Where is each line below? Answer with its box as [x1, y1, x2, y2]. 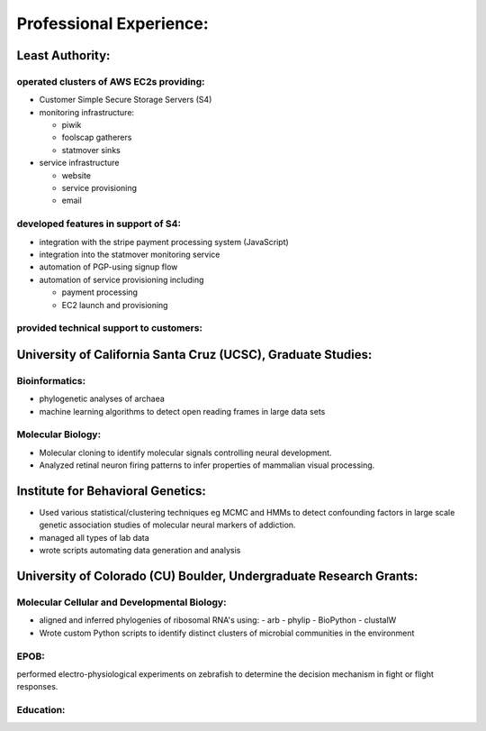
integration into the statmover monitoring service [39, 249, 220, 260]
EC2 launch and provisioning [61, 299, 168, 310]
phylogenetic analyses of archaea [39, 393, 166, 405]
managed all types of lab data [39, 532, 150, 543]
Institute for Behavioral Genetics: [16, 483, 207, 498]
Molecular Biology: [16, 428, 102, 441]
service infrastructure [39, 158, 120, 169]
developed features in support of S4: [16, 217, 182, 230]
